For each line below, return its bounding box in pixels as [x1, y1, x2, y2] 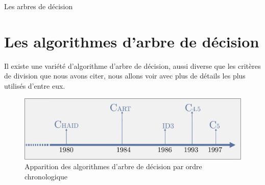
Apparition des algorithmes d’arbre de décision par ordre [25, 161, 202, 172]
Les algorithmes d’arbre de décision [4, 31, 259, 51]
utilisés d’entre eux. [4, 80, 65, 91]
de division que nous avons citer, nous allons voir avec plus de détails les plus [4, 70, 246, 81]
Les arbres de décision [4, 1, 73, 11]
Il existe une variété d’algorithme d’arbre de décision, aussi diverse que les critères [4, 60, 261, 71]
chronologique [25, 171, 68, 181]
